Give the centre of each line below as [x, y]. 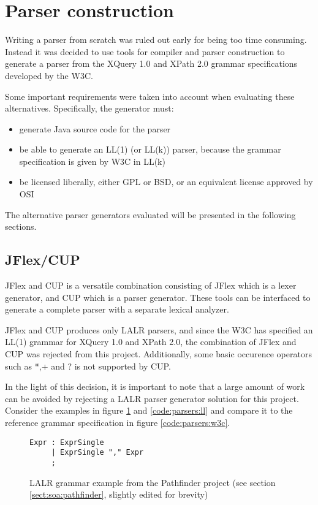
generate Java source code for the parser [95, 128]
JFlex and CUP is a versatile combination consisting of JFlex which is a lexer [151, 285]
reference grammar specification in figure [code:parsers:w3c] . [118, 422]
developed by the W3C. [49, 75]
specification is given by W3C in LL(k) [92, 161]
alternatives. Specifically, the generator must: [89, 108]
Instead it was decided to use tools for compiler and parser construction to [145, 51]
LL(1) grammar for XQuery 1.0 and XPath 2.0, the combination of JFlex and [151, 342]
